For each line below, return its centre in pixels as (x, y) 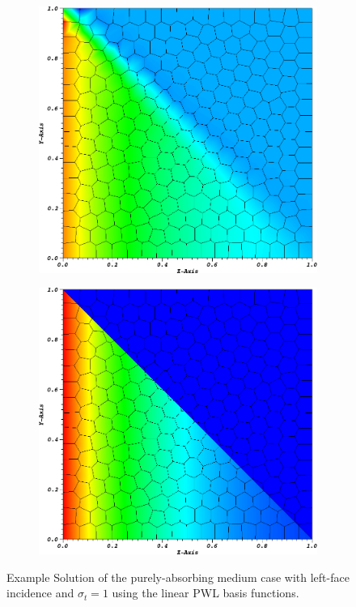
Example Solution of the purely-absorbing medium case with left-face (178, 577)
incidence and (40, 593)
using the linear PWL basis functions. (206, 593)
